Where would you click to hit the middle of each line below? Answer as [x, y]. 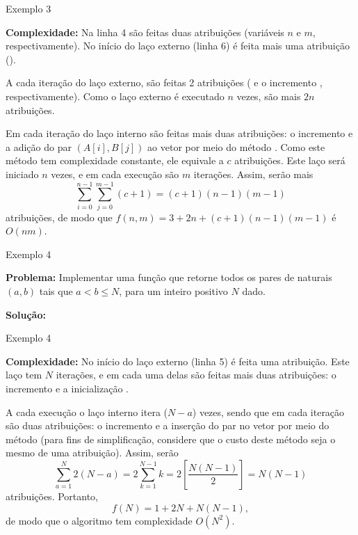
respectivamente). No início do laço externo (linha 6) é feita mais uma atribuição [178, 46]
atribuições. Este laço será [290, 160]
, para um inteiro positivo [173, 291]
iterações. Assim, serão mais [253, 174]
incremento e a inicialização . [67, 388]
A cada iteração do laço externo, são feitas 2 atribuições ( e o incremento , [164, 82]
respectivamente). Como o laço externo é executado [115, 96]
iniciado [22, 174]
